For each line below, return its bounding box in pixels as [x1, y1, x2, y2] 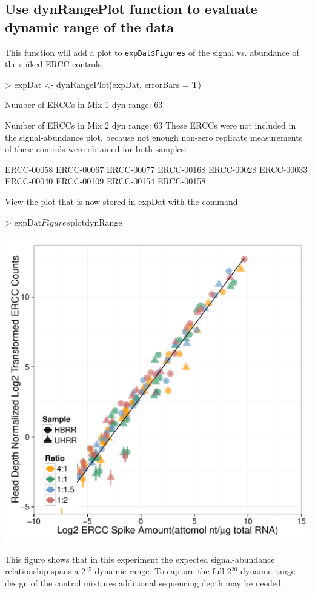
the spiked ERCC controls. [5, 58, 104, 70]
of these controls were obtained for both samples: [5, 142, 187, 155]
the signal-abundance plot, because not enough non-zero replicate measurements [5, 130, 303, 143]
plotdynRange [70, 215, 122, 228]
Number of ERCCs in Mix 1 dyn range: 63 [5, 98, 163, 111]
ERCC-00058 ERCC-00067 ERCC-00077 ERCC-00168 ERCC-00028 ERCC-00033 [5, 162, 308, 175]
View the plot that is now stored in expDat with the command [5, 195, 238, 207]
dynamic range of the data [5, 17, 174, 36]
